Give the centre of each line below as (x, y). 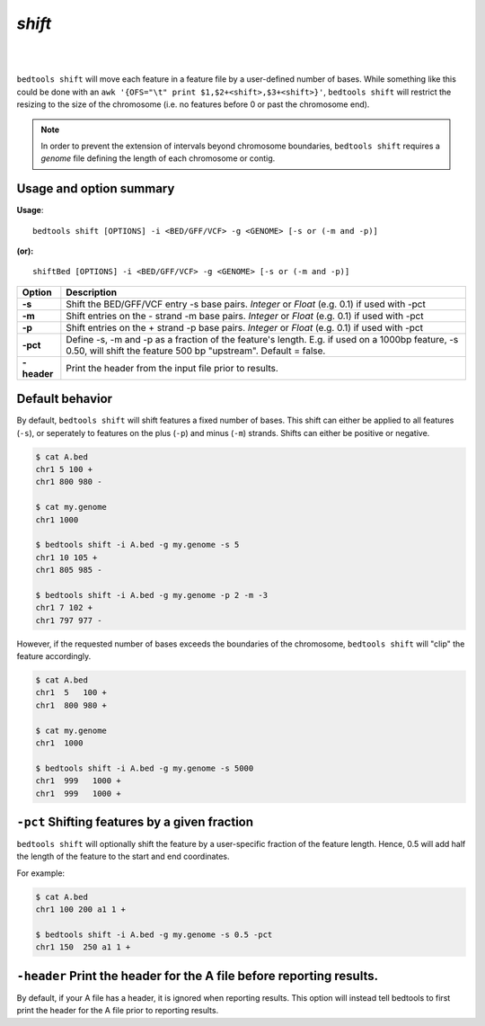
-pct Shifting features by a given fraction (135, 822)
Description (91, 292)
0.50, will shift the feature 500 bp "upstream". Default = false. (196, 351)
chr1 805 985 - (69, 570)
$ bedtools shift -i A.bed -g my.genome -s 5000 (145, 768)
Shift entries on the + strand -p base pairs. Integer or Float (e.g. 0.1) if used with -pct (245, 327)
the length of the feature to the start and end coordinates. (123, 856)
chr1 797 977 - (69, 620)
